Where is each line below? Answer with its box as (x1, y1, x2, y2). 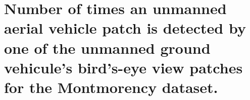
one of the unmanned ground (4, 37, 211, 58)
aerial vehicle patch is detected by (4, 18, 246, 38)
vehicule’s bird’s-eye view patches (4, 57, 243, 77)
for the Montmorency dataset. (4, 76, 218, 97)
